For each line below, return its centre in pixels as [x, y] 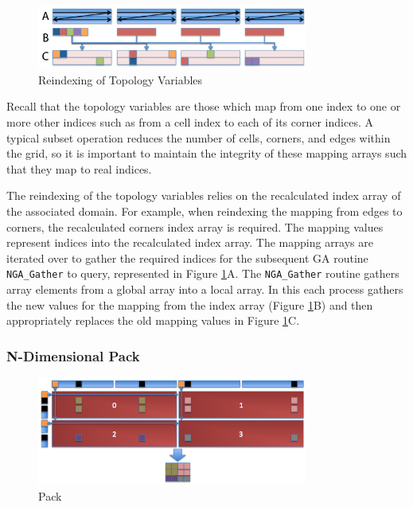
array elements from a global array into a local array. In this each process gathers [205, 289]
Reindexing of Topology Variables [121, 79]
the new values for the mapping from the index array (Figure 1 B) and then [190, 304]
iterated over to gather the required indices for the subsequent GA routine [187, 257]
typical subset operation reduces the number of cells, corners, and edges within [199, 137]
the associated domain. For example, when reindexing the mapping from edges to [205, 211]
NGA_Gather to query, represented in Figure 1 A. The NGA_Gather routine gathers [203, 273]
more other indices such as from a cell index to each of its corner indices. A [190, 121]
